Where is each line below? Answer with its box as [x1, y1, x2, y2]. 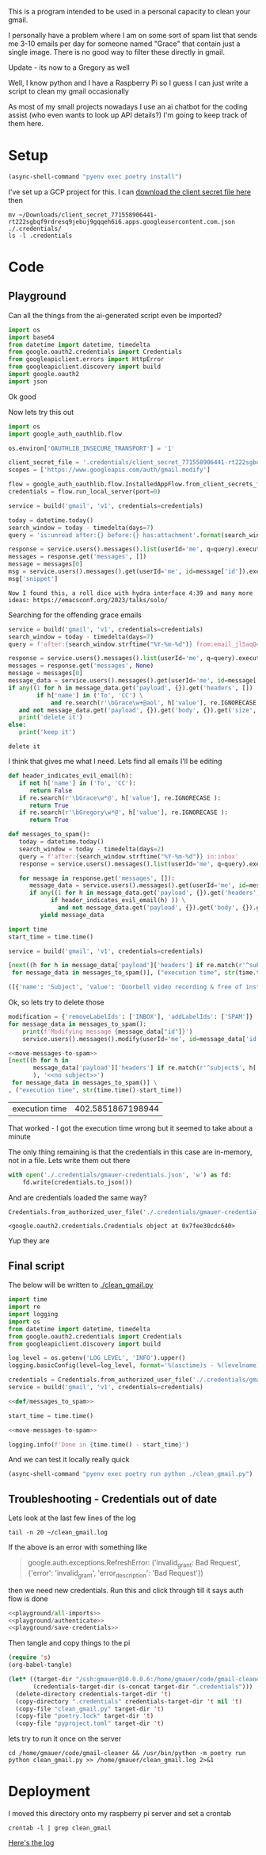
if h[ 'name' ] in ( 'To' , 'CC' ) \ [36, 691, 144, 699]
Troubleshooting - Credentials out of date [8, 1492, 218, 1506]
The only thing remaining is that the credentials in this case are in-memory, [8, 1146, 253, 1157]
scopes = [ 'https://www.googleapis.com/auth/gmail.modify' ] [8, 466, 211, 474]
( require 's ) [8, 1653, 51, 1661]
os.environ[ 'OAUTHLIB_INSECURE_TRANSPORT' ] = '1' [8, 444, 176, 452]
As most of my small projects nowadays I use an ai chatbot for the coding [8, 102, 248, 111]
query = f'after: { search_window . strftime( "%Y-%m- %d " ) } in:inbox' [18, 852, 239, 860]
